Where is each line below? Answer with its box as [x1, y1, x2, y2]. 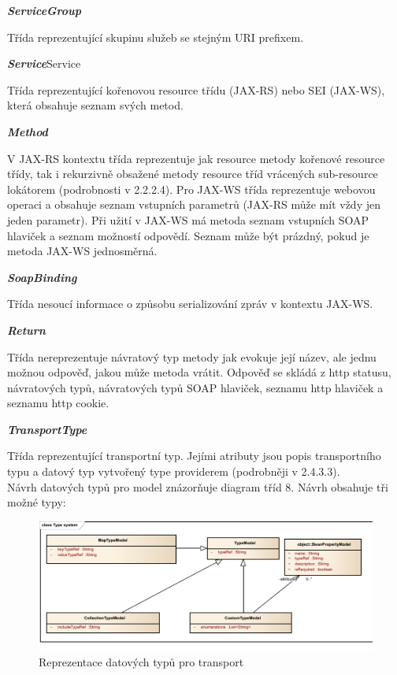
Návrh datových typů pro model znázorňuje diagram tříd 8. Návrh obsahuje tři [7, 478, 388, 495]
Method [7, 123, 48, 139]
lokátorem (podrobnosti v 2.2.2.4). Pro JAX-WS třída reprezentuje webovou [7, 180, 376, 197]
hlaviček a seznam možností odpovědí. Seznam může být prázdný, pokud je [7, 227, 369, 243]
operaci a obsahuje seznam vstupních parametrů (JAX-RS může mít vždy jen [7, 196, 380, 213]
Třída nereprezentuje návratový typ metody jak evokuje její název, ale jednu [7, 348, 377, 365]
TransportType [7, 421, 87, 437]
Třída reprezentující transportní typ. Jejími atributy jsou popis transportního [7, 447, 381, 464]
